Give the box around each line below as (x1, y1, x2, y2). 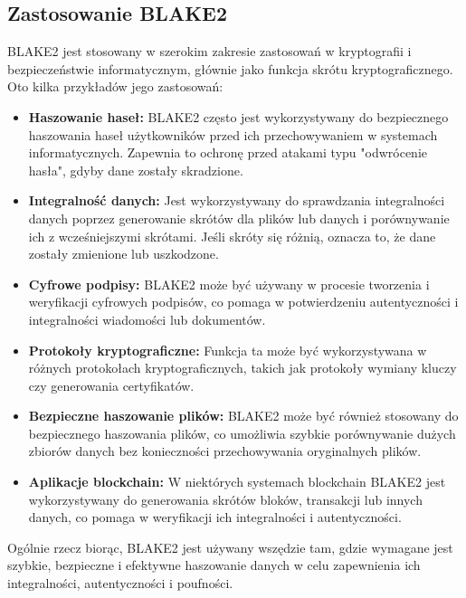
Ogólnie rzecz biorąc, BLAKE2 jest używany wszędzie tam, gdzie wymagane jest (7, 537, 453, 556)
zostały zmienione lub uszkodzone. (28, 244, 219, 263)
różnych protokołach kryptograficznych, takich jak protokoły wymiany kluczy (28, 358, 457, 377)
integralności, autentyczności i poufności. (7, 574, 233, 593)
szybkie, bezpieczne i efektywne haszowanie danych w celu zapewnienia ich (7, 555, 421, 574)
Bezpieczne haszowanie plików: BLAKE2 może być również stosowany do (28, 406, 459, 425)
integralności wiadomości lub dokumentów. (28, 309, 266, 328)
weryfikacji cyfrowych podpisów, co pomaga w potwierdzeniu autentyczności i (28, 292, 459, 311)
